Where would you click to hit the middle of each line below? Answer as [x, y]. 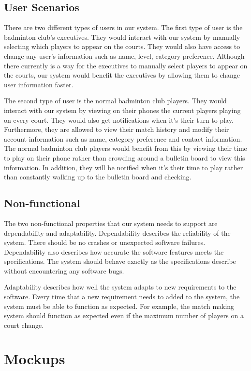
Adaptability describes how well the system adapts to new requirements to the [120, 287]
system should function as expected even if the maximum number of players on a [124, 315]
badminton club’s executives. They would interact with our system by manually [122, 37]
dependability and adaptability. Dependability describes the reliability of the [117, 233]
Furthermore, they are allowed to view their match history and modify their [117, 129]
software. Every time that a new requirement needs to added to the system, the [122, 297]
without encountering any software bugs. [64, 270]
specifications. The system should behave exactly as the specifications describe [120, 261]
